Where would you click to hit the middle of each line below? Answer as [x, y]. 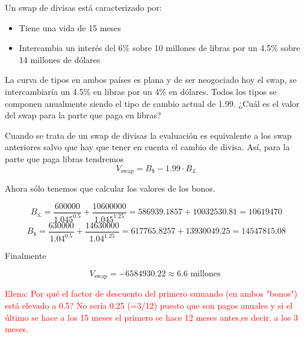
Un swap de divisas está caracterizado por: [83, 7]
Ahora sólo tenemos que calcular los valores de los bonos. [110, 188]
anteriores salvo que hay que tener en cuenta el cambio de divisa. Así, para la [147, 147]
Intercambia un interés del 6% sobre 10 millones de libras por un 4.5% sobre [159, 48]
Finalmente [26, 256]
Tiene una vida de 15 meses [70, 27]
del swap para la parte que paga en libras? [83, 115]
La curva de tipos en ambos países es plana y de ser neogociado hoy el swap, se [151, 80]
